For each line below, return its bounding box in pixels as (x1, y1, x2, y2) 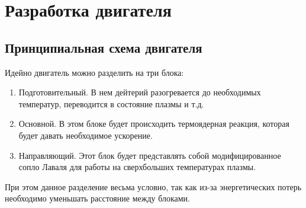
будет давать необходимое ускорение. (18, 129, 153, 141)
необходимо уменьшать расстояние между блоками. (5, 192, 191, 204)
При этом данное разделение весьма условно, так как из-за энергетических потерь (5, 180, 302, 193)
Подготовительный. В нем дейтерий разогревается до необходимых (18, 86, 261, 98)
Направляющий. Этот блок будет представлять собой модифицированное (18, 149, 281, 161)
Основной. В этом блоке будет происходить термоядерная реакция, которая (18, 117, 289, 130)
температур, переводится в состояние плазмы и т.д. (18, 97, 204, 110)
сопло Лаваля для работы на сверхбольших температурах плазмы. (18, 161, 256, 173)
